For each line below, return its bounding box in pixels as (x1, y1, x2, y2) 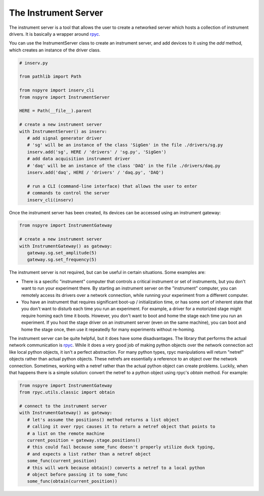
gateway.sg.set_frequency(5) (27, 257, 97, 263)
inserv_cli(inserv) (27, 197, 74, 203)
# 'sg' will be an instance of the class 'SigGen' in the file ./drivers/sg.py (27, 142, 223, 148)
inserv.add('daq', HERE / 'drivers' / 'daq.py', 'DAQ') (27, 169, 164, 175)
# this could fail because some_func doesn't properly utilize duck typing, (27, 444, 216, 450)
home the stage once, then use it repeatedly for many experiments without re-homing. (21, 326, 196, 332)
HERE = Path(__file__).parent (19, 108, 92, 113)
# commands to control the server (27, 190, 110, 196)
